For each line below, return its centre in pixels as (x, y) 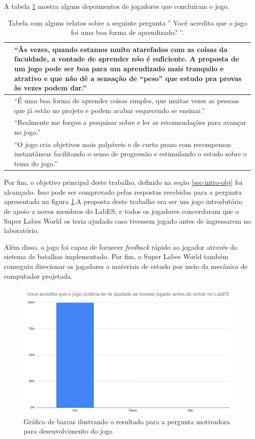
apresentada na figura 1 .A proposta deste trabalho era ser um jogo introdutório (123, 201)
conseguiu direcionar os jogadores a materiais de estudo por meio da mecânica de (126, 266)
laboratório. (22, 230)
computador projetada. (38, 276)
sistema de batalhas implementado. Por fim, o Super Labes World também (116, 256)
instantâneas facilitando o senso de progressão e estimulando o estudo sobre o (131, 154)
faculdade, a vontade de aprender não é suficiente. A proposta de (127, 59)
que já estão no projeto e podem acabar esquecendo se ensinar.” (110, 110)
